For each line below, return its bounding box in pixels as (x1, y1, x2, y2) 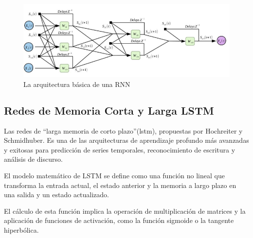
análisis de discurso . (4, 154, 63, 164)
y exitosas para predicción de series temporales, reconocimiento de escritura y (4, 144, 235, 154)
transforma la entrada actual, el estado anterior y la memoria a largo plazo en (4, 180, 236, 190)
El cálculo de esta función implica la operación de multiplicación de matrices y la (4, 205, 246, 216)
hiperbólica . (4, 224, 39, 235)
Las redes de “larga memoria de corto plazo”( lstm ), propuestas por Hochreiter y (4, 125, 243, 136)
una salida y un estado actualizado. (4, 189, 109, 200)
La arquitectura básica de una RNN (23, 79, 130, 89)
